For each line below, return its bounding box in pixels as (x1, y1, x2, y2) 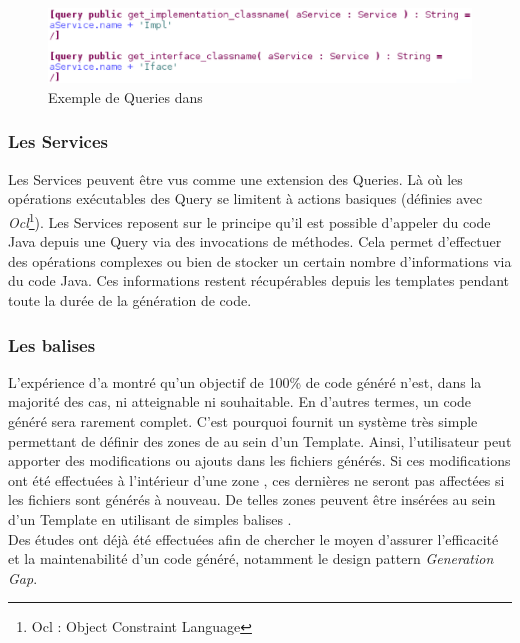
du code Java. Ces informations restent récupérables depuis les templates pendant (8, 270, 509, 291)
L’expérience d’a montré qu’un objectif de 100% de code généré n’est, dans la (8, 371, 482, 392)
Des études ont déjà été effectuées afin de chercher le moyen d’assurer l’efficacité (8, 528, 499, 549)
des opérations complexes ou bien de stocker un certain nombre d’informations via (8, 250, 512, 271)
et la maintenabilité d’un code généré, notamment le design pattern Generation (8, 548, 494, 569)
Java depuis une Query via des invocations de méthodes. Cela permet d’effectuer (8, 231, 502, 252)
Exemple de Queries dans (48, 86, 203, 107)
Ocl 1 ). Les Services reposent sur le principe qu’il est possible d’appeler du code (8, 208, 491, 232)
